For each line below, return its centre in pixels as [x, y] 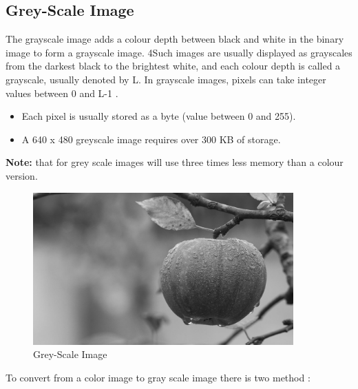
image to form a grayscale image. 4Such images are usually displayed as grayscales [179, 52]
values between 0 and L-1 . [62, 93]
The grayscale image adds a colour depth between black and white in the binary [175, 39]
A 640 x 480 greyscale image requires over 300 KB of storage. [151, 139]
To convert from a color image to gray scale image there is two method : [158, 377]
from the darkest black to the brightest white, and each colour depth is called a [173, 66]
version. [22, 175]
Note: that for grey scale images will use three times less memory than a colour [175, 162]
